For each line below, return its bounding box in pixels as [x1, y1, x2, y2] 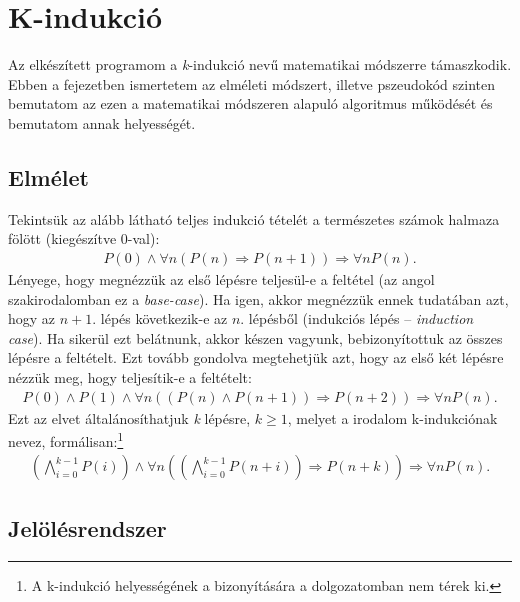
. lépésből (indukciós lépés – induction [240, 308, 474, 329]
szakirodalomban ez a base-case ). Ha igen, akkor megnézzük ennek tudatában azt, [8, 288, 509, 309]
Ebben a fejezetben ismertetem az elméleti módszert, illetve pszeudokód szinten [8, 73, 496, 94]
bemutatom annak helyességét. [8, 112, 196, 133]
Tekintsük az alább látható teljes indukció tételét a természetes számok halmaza [8, 208, 500, 229]
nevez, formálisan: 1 [8, 428, 124, 451]
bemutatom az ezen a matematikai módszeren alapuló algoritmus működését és [8, 93, 493, 114]
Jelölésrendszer [8, 512, 167, 543]
